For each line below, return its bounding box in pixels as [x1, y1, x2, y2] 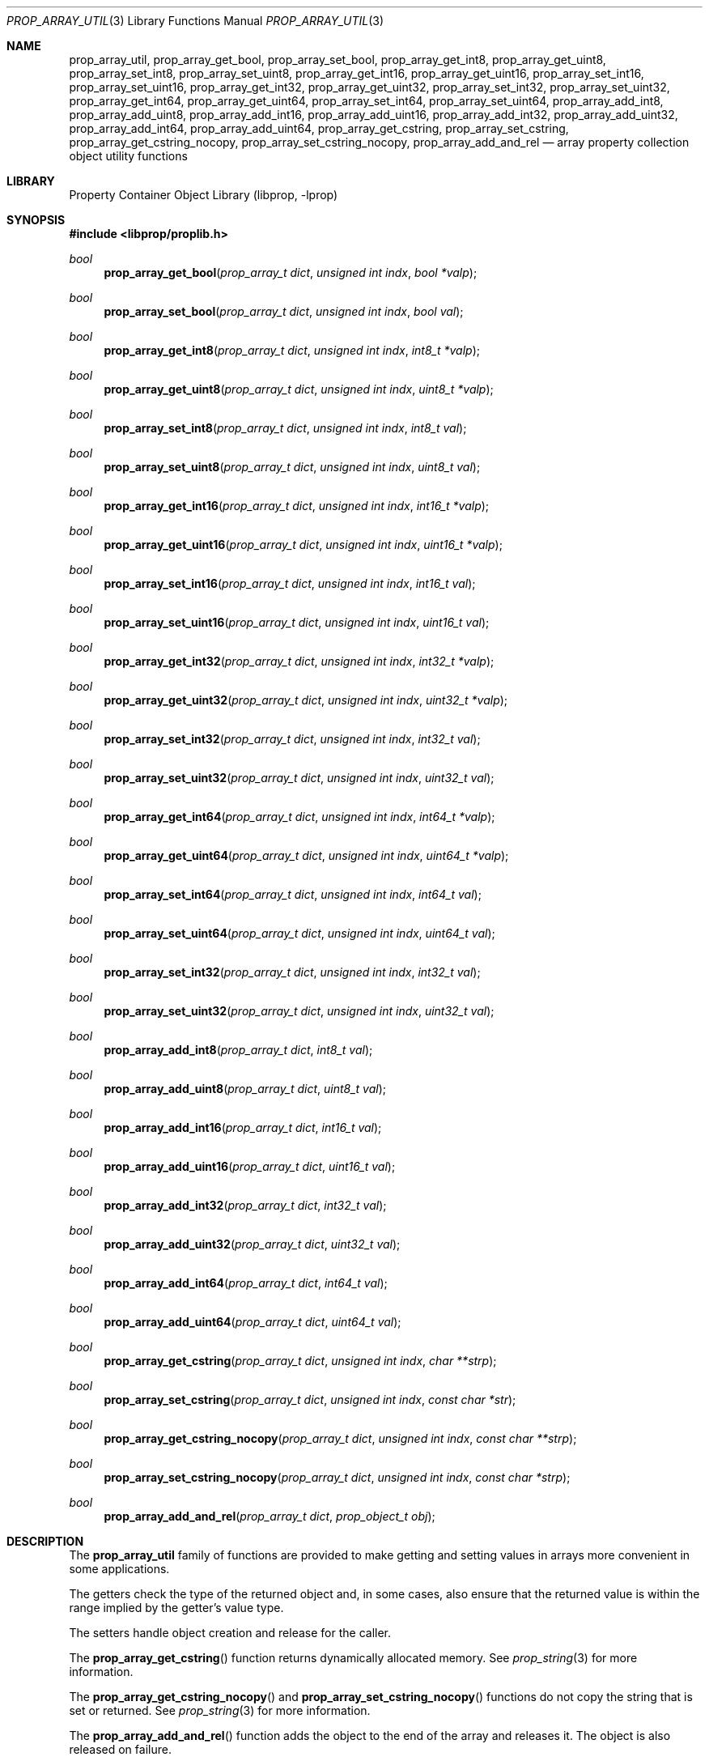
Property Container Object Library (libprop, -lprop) [69, 188, 338, 202]
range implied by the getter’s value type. [69, 1601, 284, 1614]
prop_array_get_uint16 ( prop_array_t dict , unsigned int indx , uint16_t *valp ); [104, 538, 503, 551]
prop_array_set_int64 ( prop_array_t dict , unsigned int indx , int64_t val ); [104, 887, 482, 901]
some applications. [69, 1562, 170, 1576]
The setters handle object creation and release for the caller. [69, 1626, 392, 1640]
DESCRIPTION [6, 1534, 84, 1548]
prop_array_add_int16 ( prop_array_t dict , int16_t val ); [104, 1121, 382, 1134]
